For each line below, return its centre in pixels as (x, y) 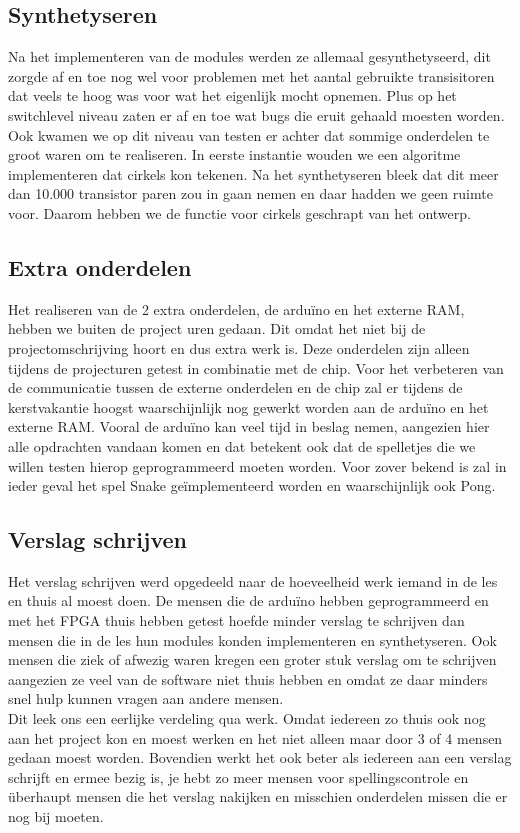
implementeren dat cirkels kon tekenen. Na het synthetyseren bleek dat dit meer (253, 173)
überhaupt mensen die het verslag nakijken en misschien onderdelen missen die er (258, 796)
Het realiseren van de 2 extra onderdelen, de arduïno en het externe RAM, (236, 308)
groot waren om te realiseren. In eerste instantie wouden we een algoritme (234, 154)
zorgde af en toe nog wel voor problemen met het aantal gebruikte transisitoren (251, 75)
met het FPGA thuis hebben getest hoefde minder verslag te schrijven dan (236, 620)
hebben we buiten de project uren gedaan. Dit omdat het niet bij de (217, 328)
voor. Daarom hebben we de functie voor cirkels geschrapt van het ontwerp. (239, 212)
